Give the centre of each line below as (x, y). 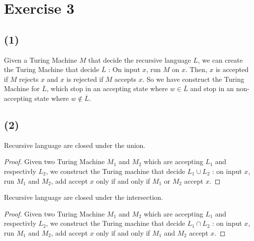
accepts (125, 79)
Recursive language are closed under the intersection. (84, 197)
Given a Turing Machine (41, 60)
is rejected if (85, 79)
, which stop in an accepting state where (107, 88)
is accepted (232, 69)
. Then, (196, 69)
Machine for (22, 88)
